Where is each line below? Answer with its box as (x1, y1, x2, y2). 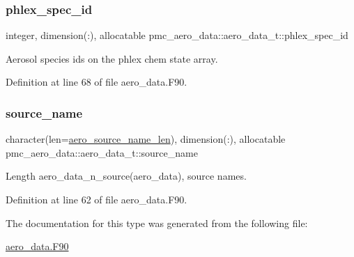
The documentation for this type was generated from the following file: (6, 215, 308, 230)
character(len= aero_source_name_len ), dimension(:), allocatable (6, 132, 286, 146)
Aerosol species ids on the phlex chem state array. (6, 51, 218, 65)
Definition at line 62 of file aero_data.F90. (6, 192, 187, 206)
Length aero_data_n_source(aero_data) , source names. (6, 169, 247, 183)
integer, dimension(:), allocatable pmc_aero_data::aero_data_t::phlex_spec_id (6, 28, 348, 42)
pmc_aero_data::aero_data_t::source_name (6, 145, 198, 159)
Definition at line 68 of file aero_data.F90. (6, 75, 187, 89)
